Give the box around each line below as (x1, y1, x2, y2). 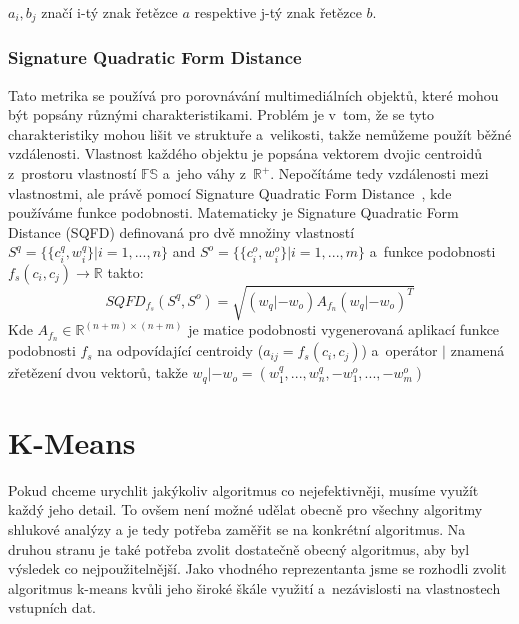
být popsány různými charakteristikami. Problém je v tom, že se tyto (8, 104, 435, 125)
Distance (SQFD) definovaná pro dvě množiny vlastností (8, 221, 355, 242)
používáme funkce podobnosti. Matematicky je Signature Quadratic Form (8, 202, 459, 223)
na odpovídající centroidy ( (97, 340, 264, 361)
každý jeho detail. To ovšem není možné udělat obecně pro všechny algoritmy (8, 499, 483, 520)
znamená (450, 340, 505, 361)
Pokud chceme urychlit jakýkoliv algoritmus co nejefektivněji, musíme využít (8, 479, 479, 500)
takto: (107, 261, 144, 282)
